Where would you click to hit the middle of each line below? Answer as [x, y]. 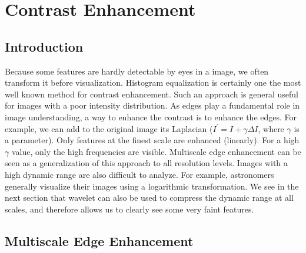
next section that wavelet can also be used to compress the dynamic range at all [149, 198]
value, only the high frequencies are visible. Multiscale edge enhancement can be [156, 151]
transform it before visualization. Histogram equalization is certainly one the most [153, 82]
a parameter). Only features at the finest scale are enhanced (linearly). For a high [152, 140]
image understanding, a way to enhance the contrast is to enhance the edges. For [151, 117]
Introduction [44, 46]
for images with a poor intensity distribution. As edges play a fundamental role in [152, 105]
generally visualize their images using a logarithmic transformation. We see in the [152, 186]
